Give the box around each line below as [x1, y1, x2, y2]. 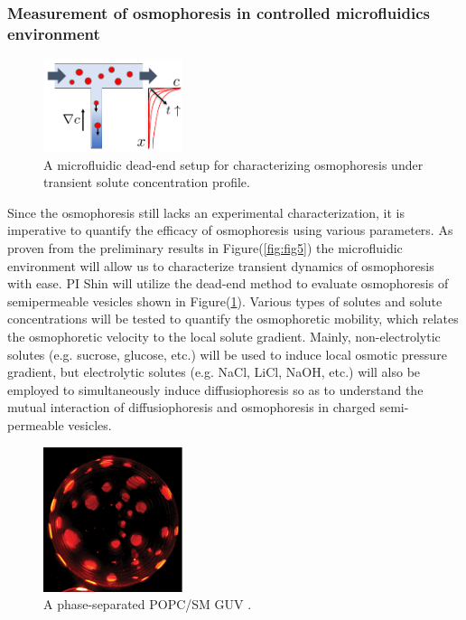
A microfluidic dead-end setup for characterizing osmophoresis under [43, 155, 424, 174]
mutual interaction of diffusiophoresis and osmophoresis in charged [7, 398, 376, 417]
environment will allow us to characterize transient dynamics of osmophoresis [7, 256, 434, 275]
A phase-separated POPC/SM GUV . [43, 595, 252, 614]
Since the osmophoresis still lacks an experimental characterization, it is [7, 202, 405, 221]
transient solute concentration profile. [43, 173, 250, 192]
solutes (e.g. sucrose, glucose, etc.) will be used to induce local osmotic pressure [7, 344, 447, 363]
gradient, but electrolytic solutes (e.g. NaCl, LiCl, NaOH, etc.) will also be [7, 362, 421, 381]
